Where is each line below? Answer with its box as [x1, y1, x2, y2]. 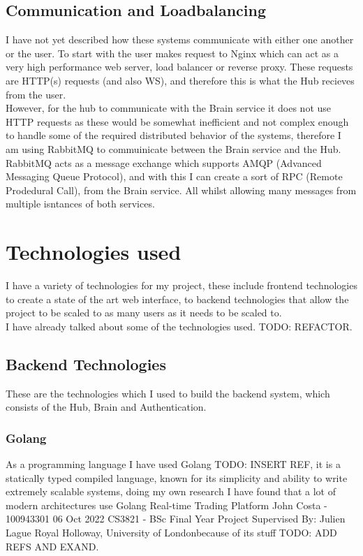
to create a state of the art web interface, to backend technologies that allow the [6, 291, 349, 306]
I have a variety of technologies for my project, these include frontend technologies [6, 278, 357, 293]
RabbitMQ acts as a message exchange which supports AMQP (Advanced [6, 155, 322, 170]
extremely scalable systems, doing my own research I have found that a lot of [6, 484, 336, 499]
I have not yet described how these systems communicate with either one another [6, 32, 354, 47]
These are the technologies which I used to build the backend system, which [6, 386, 330, 400]
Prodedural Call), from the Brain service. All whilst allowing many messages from [6, 182, 357, 197]
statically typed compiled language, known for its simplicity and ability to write [6, 470, 348, 485]
